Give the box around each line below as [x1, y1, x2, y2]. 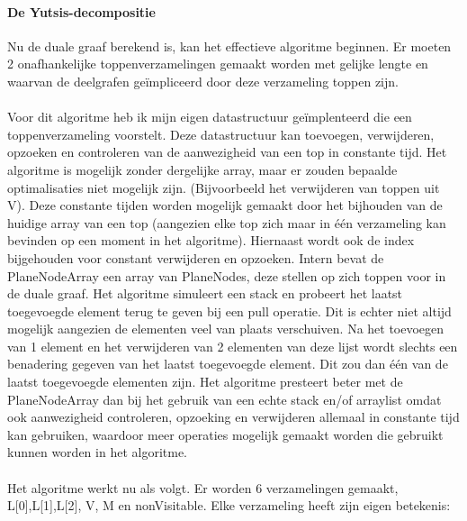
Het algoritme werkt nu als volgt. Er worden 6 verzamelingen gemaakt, [7, 478, 399, 497]
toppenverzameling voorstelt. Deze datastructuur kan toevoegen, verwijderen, [7, 124, 435, 143]
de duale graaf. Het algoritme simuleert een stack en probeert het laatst [7, 284, 403, 303]
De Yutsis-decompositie [7, 2, 156, 21]
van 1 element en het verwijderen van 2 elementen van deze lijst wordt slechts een [7, 336, 458, 355]
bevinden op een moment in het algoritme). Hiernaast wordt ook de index [7, 231, 415, 250]
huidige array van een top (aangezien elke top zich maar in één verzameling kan [7, 213, 446, 232]
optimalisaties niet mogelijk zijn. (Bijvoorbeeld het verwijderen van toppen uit [7, 178, 440, 197]
